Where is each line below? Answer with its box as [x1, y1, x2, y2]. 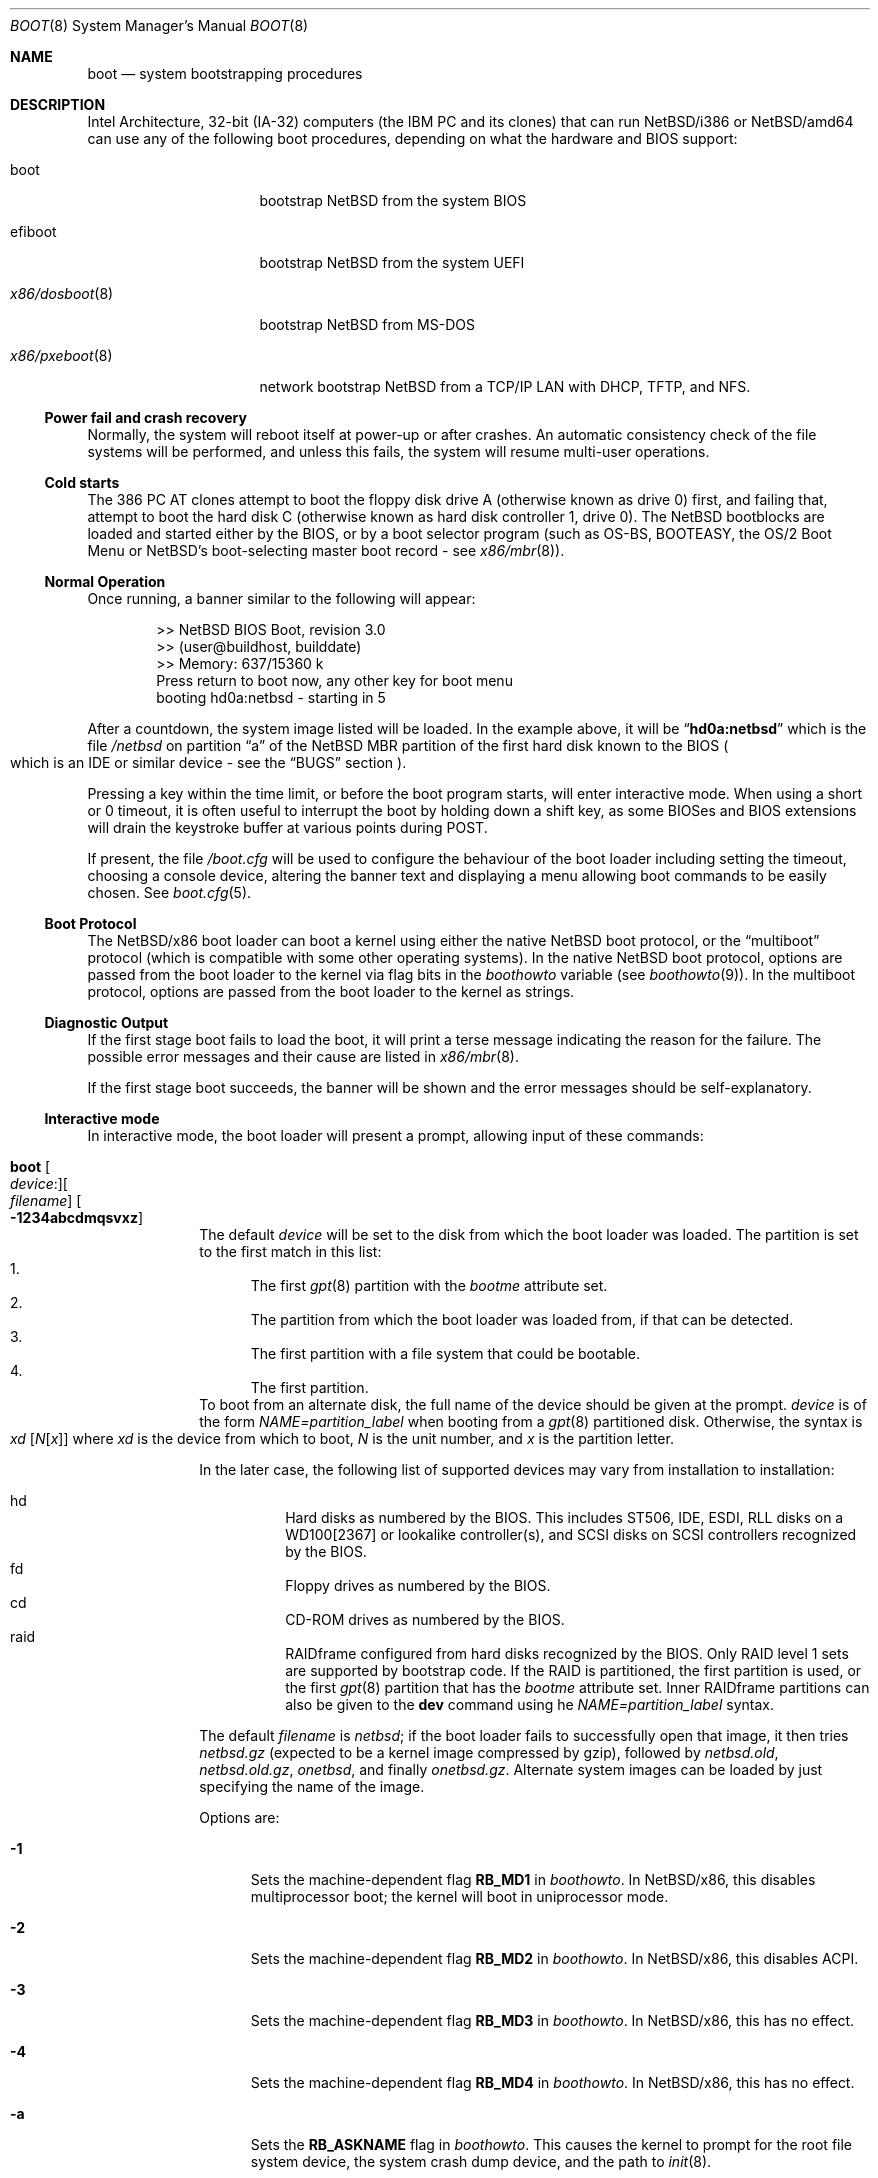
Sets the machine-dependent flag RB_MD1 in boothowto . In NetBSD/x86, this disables [250, 1871, 816, 1888]
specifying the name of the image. [199, 1778, 425, 1795]
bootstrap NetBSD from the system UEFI [259, 254, 525, 271]
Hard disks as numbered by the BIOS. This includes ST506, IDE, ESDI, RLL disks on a [285, 1509, 844, 1526]
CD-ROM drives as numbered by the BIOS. [285, 1611, 565, 1628]
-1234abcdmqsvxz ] [10, 1209, 144, 1226]
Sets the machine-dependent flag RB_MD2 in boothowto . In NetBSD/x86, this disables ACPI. [250, 1950, 859, 1967]
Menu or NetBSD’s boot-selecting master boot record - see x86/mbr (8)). [87, 542, 565, 559]
